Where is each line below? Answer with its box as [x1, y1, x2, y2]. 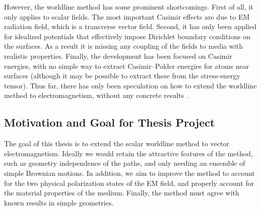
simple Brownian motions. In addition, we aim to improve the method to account [4, 167, 255, 178]
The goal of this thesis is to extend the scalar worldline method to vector [4, 138, 229, 149]
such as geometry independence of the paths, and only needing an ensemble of [4, 158, 245, 168]
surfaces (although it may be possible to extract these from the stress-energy [4, 70, 240, 81]
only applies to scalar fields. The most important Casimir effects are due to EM [4, 11, 250, 22]
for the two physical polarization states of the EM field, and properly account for [4, 177, 254, 188]
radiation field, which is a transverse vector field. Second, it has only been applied [4, 21, 256, 32]
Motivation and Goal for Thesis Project [4, 115, 215, 130]
